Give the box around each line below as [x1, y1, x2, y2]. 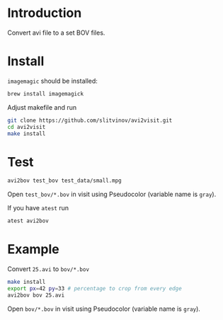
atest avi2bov [7, 217, 50, 224]
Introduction [7, 5, 82, 21]
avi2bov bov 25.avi [7, 292, 65, 299]
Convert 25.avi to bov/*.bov [7, 265, 90, 273]
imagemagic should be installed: [7, 76, 98, 85]
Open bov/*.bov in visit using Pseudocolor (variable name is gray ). [7, 304, 200, 313]
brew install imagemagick [7, 90, 84, 97]
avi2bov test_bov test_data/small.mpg [7, 177, 122, 185]
